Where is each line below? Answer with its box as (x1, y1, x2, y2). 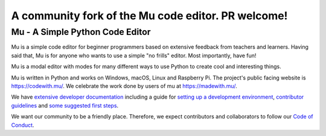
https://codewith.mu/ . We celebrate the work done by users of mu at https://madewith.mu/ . (11, 82, 238, 90)
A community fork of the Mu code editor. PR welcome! (11, 9, 288, 22)
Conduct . (11, 121, 34, 129)
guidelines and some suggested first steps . (11, 102, 119, 109)
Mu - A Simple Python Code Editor (11, 26, 151, 37)
